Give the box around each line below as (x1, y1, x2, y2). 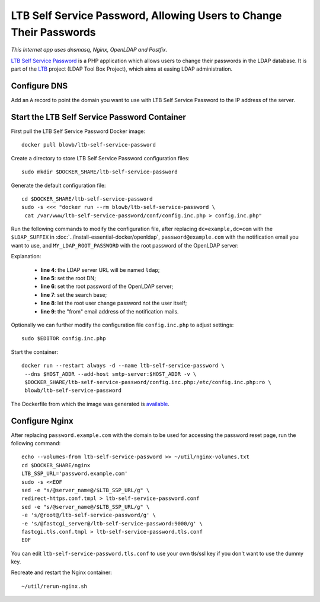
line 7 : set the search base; (40, 291, 107, 298)
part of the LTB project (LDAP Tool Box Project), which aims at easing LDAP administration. (11, 65, 233, 72)
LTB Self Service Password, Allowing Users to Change (11, 9, 282, 22)
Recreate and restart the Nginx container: (11, 569, 113, 576)
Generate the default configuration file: (11, 182, 106, 189)
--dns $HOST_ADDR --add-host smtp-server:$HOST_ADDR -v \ (24, 370, 197, 377)
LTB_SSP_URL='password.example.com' (21, 470, 128, 477)
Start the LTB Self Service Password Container (11, 112, 187, 122)
